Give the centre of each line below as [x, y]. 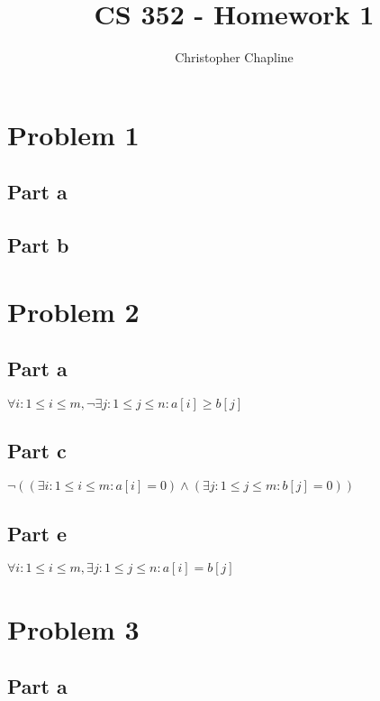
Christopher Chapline [234, 57]
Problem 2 [73, 311]
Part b [38, 245]
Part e [37, 533]
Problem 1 [73, 134]
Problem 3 [73, 628]
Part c [37, 451]
